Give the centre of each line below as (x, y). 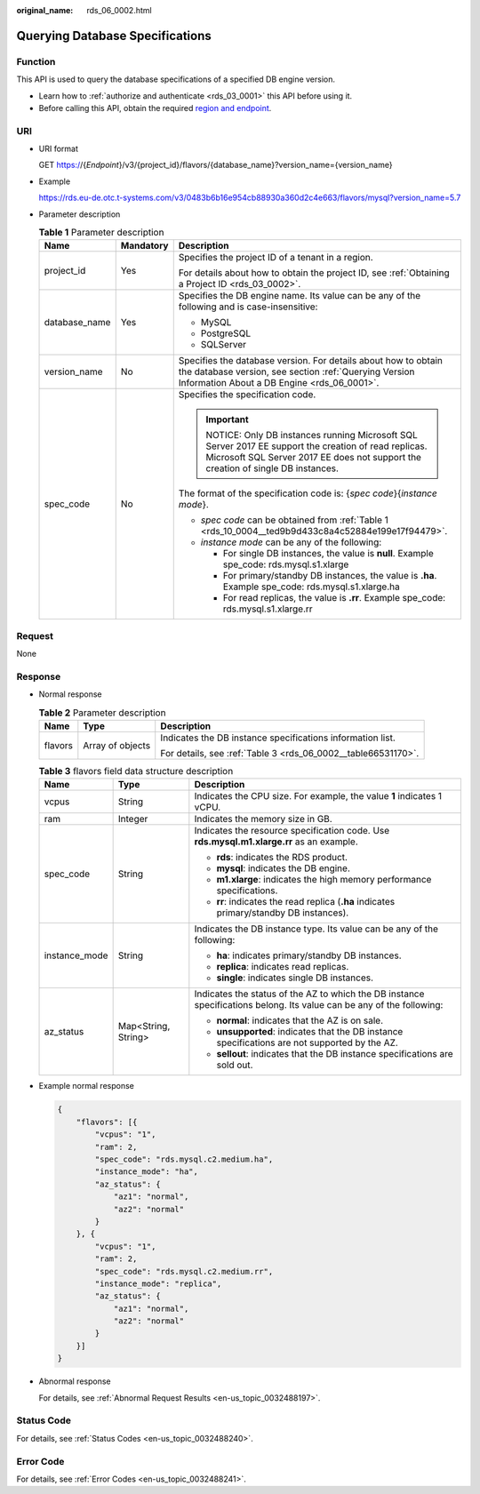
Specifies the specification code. (247, 395)
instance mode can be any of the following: (291, 542)
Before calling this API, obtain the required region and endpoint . (155, 108)
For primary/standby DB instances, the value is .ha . (330, 576)
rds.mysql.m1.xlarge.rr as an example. (276, 842)
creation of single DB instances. (272, 468)
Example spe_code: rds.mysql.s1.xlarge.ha (311, 587)
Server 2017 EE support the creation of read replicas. (316, 446)
